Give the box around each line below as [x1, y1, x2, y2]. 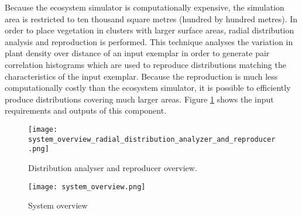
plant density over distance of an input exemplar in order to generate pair [5, 47, 270, 59]
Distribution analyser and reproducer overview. [28, 161, 197, 173]
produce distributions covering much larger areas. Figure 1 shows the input [5, 93, 274, 105]
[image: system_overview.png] [28, 182, 146, 191]
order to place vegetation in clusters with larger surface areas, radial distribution [5, 24, 294, 36]
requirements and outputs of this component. [5, 104, 167, 117]
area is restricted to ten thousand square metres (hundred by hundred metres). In [5, 12, 298, 25]
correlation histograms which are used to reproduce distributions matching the [5, 58, 286, 70]
